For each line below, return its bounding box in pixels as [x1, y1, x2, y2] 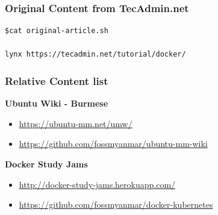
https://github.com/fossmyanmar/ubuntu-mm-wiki [19, 137, 208, 150]
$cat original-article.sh [5, 26, 108, 36]
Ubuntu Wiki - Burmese [5, 97, 108, 110]
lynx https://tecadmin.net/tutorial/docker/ [5, 50, 186, 59]
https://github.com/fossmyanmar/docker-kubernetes [19, 198, 213, 211]
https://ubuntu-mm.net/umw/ [19, 117, 132, 129]
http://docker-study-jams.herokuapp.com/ [19, 178, 176, 190]
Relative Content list [5, 73, 108, 88]
